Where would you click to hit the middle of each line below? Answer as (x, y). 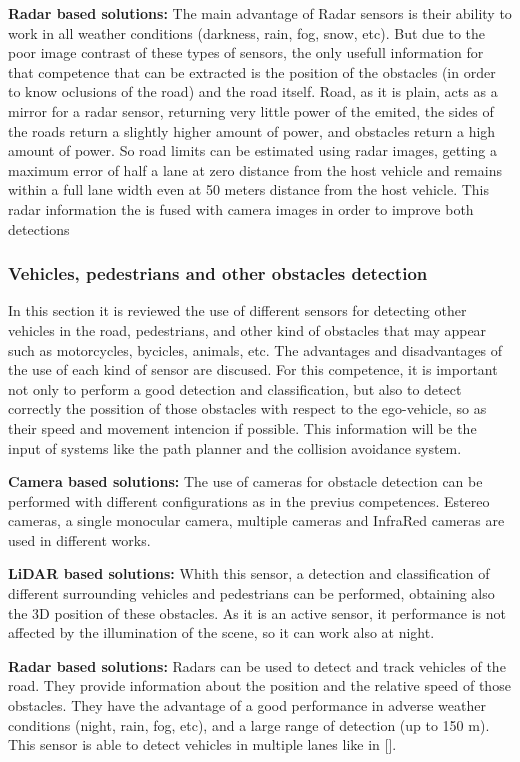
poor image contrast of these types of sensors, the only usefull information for (246, 52)
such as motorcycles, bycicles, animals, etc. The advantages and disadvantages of (255, 349)
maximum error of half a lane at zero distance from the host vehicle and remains (255, 169)
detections (39, 228)
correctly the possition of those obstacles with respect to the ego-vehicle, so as (247, 408)
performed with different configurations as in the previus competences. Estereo (249, 500)
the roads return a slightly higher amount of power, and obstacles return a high (252, 130)
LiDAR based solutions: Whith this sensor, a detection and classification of (249, 573)
